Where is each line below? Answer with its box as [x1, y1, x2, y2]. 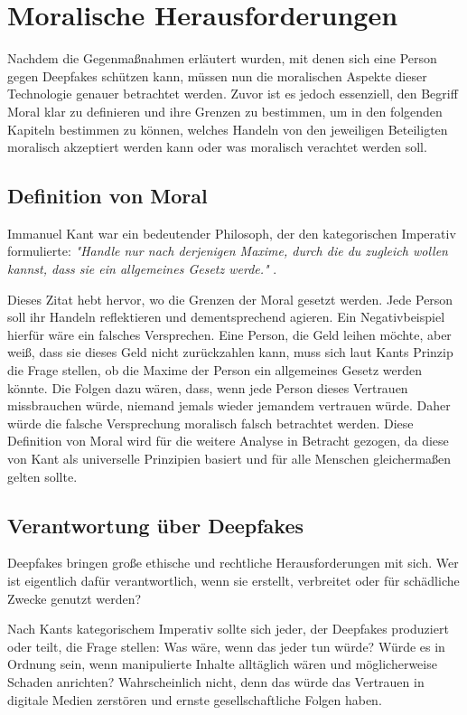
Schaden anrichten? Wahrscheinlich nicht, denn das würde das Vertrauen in [7, 672, 425, 691]
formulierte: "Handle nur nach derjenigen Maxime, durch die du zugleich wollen [7, 241, 448, 260]
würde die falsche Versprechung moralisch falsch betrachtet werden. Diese [7, 413, 414, 432]
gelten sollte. [7, 466, 78, 485]
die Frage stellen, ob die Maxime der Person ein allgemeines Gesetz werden [7, 361, 423, 380]
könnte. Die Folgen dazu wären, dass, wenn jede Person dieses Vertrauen [7, 378, 408, 397]
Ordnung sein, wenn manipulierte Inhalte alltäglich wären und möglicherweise [7, 654, 437, 673]
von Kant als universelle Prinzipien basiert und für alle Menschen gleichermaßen [7, 449, 452, 468]
